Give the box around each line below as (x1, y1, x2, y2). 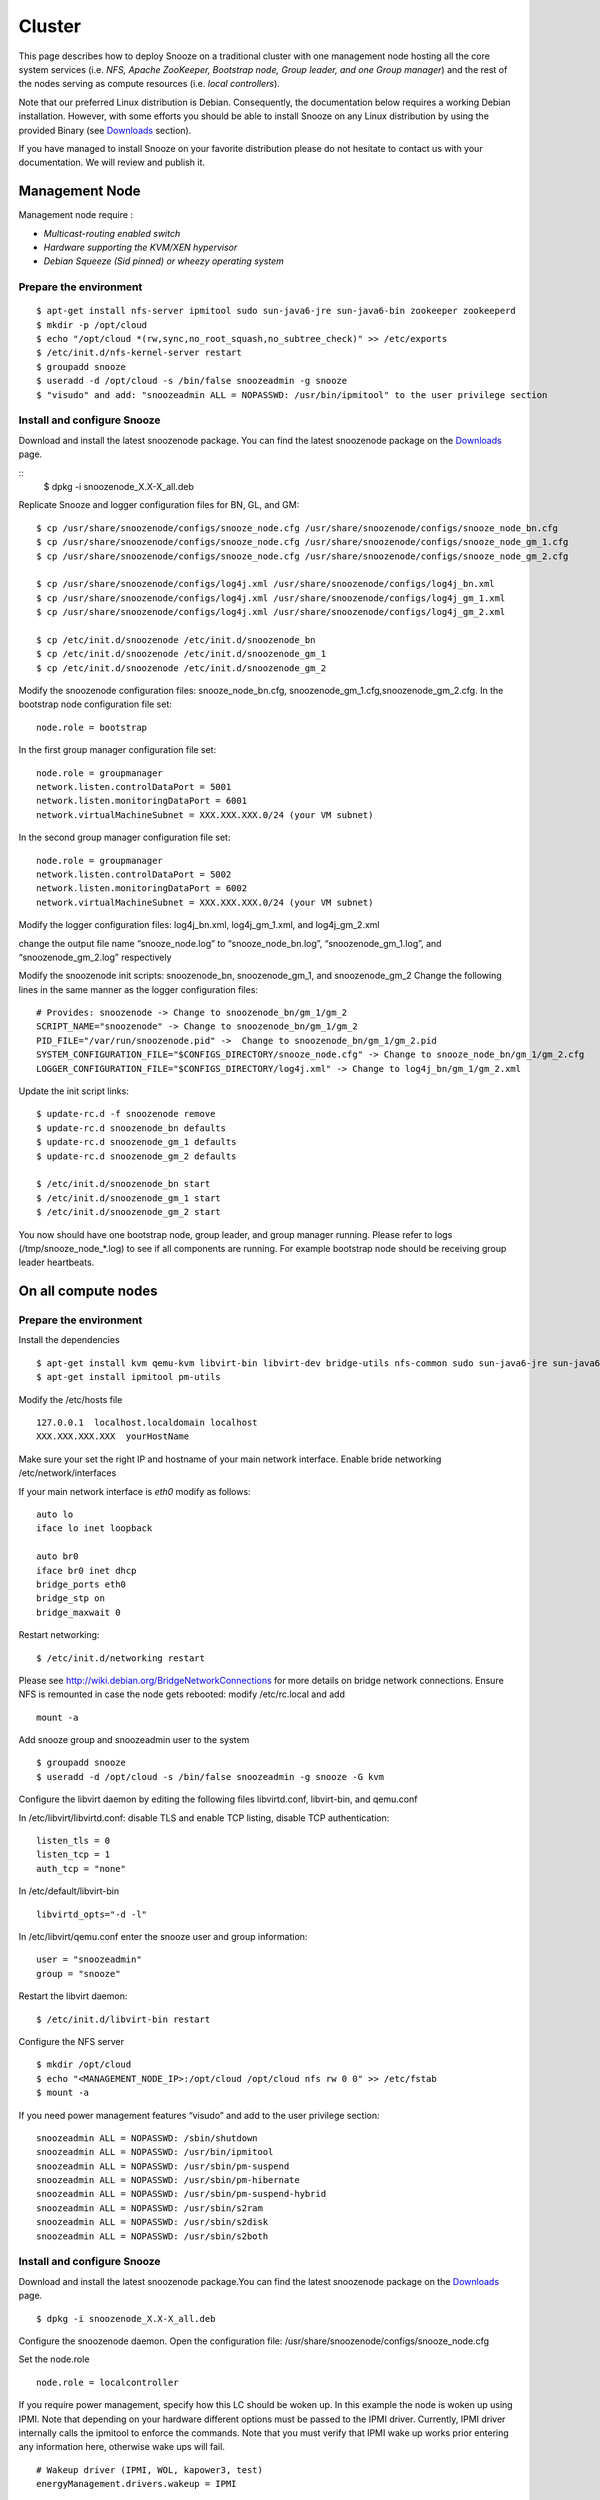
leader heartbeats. (18, 1256, 95, 1269)
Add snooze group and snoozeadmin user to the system (18, 1734, 250, 1746)
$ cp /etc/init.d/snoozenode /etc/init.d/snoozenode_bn (36, 634, 316, 645)
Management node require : (18, 209, 134, 221)
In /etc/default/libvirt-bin (18, 1885, 120, 1897)
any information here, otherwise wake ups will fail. (18, 2441, 225, 2453)
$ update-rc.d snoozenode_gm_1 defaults (36, 1136, 237, 1148)
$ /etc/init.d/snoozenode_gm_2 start (36, 1206, 222, 1218)
